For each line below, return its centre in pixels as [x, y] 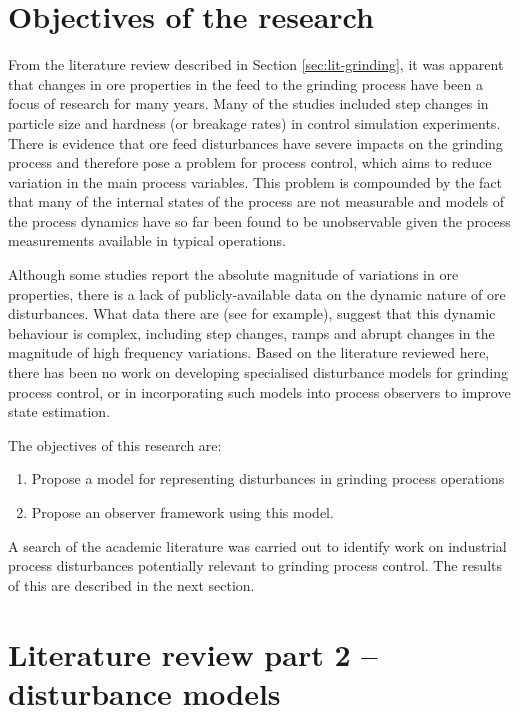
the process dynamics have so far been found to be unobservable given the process [259, 220]
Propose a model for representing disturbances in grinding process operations [268, 478]
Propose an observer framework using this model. [182, 512]
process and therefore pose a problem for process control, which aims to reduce [250, 162]
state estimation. [59, 411]
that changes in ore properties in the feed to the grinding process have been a [245, 83]
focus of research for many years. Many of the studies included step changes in [248, 103]
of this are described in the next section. [131, 584]
